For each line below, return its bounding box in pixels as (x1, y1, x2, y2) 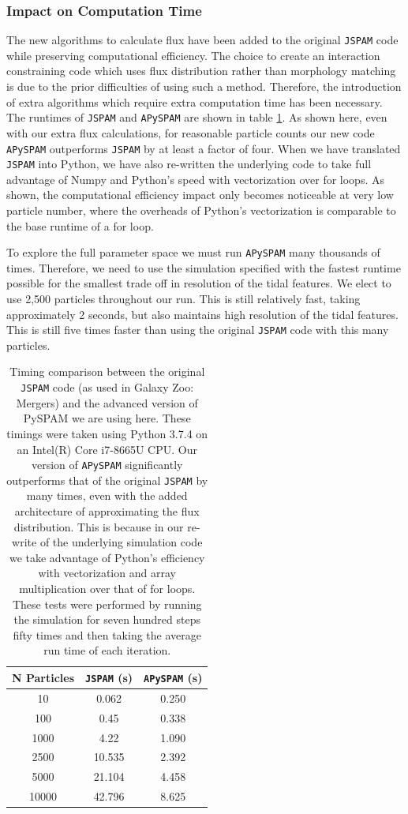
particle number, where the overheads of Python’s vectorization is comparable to (6, 202, 396, 218)
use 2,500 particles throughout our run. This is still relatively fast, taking (6, 291, 361, 307)
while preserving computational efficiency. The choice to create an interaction (6, 47, 380, 63)
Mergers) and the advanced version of (16, 394, 198, 411)
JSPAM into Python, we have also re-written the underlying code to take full (6, 156, 372, 172)
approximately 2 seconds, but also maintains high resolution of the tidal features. (6, 306, 399, 322)
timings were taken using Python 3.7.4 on (6, 425, 208, 441)
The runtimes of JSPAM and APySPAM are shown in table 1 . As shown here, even (6, 109, 387, 126)
